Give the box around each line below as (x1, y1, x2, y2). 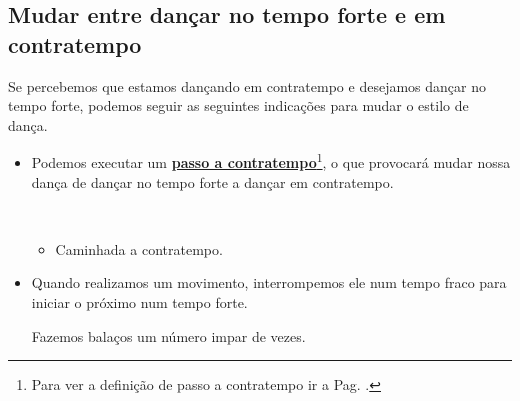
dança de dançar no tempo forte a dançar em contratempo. (31, 171, 394, 192)
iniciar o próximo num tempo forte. (31, 292, 248, 312)
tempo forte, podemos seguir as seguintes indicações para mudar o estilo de (8, 95, 469, 116)
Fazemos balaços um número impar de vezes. (31, 325, 306, 346)
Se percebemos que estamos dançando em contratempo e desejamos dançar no (8, 75, 486, 96)
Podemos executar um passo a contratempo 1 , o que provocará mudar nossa (31, 149, 511, 173)
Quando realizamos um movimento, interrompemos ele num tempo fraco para (31, 272, 507, 293)
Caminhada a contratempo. (55, 238, 223, 259)
